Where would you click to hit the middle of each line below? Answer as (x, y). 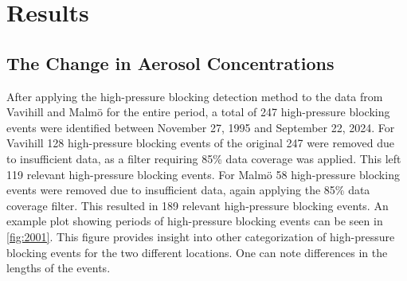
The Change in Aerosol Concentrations (170, 62)
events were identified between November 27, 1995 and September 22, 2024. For (201, 127)
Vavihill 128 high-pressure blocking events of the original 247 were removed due (200, 143)
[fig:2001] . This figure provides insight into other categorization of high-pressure (201, 236)
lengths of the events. (59, 268)
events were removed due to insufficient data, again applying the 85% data (188, 190)
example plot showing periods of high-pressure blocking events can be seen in (195, 221)
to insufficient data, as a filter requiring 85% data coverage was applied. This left (204, 158)
